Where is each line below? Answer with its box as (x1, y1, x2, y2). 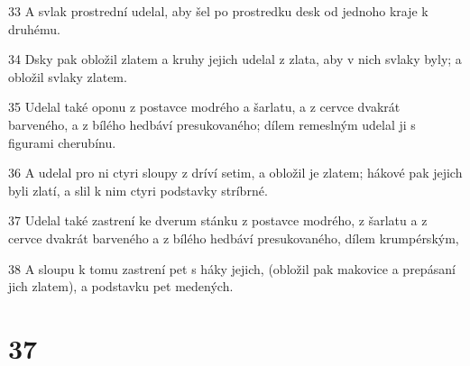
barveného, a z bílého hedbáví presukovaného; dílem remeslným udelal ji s (8, 114, 416, 133)
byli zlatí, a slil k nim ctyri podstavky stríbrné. (8, 180, 268, 199)
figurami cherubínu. (8, 133, 116, 151)
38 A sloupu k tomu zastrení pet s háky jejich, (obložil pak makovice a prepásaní (8, 259, 456, 278)
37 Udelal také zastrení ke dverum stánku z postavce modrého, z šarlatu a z (8, 211, 428, 230)
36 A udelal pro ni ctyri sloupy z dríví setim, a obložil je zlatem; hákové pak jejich (8, 163, 463, 182)
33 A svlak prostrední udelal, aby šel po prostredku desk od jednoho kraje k (8, 2, 429, 20)
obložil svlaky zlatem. (8, 67, 127, 86)
